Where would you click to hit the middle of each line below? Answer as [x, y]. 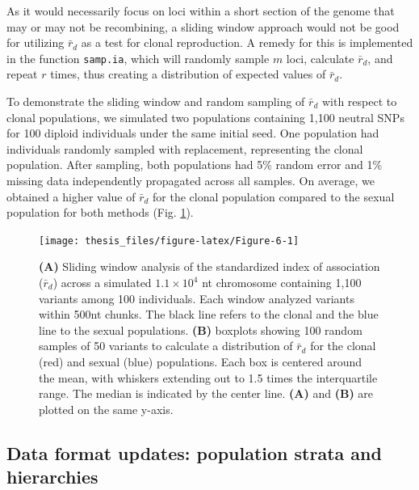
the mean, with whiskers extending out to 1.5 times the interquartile [208, 377]
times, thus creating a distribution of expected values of [188, 74]
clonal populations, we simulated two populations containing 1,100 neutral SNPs [205, 117]
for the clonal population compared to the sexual [274, 196]
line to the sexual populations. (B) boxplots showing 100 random [201, 329]
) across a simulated [102, 283]
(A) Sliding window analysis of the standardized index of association [209, 266]
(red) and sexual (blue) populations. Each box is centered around [200, 361]
